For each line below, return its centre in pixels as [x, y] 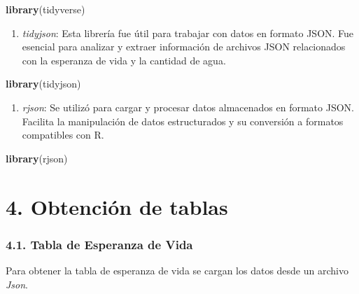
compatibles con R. [63, 135]
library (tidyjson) [43, 84]
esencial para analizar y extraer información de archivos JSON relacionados [184, 47]
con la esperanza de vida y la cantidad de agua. [124, 60]
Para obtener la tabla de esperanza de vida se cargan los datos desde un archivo [177, 270]
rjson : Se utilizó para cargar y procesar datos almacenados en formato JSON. [188, 107]
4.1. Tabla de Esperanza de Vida [99, 244]
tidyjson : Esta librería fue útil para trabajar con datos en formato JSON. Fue [188, 33]
